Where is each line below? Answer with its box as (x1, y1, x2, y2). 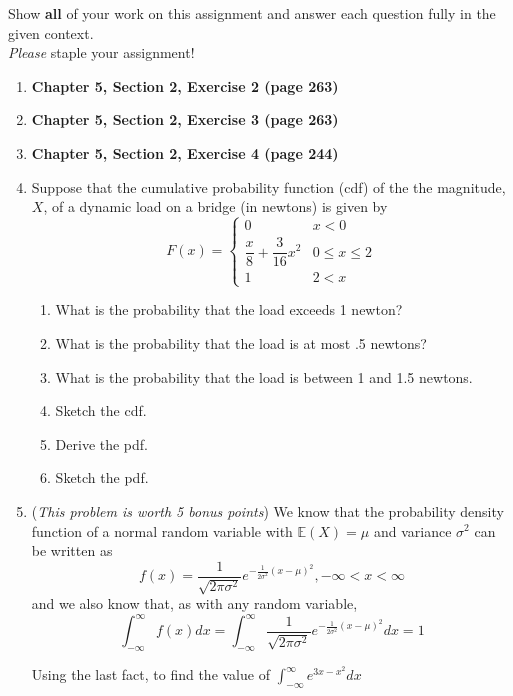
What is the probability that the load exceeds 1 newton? (55, 299, 403, 320)
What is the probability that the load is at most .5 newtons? (55, 333, 427, 353)
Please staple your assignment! (8, 42, 195, 63)
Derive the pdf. (55, 433, 149, 454)
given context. (8, 22, 94, 43)
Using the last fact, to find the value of (31, 664, 270, 685)
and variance (373, 520, 452, 541)
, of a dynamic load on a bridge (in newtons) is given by (43, 196, 388, 217)
